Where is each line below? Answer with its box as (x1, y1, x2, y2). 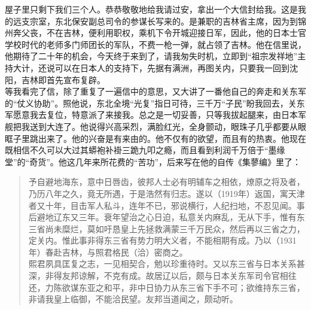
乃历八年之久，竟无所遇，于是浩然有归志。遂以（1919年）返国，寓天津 (28, 187, 305, 199)
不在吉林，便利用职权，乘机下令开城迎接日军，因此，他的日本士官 (46, 26, 306, 39)
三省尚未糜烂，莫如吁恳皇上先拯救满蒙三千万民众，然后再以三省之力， (28, 222, 305, 235)
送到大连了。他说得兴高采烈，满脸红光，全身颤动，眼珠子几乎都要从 (29, 120, 298, 132)
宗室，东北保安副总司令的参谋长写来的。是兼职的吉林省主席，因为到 (29, 14, 298, 27)
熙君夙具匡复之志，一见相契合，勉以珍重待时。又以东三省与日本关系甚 (28, 257, 305, 270)
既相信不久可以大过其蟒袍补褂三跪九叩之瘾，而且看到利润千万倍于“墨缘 (5, 144, 285, 156)
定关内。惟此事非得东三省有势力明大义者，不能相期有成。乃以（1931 (28, 234, 297, 247)
